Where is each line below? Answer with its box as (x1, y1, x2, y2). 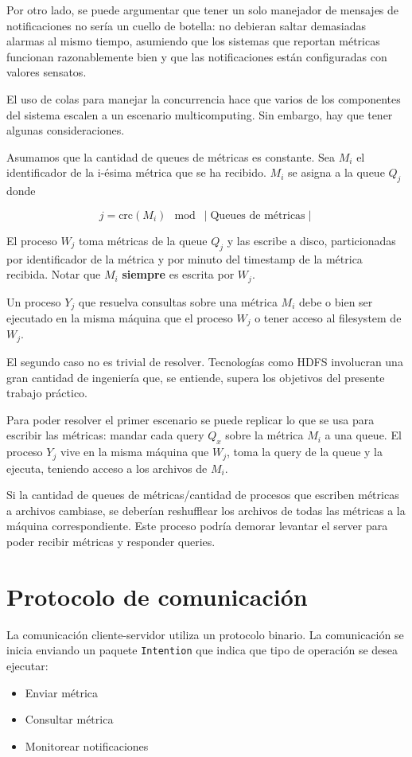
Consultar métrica (25, 711, 114, 728)
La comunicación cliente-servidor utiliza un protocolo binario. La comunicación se (6, 626, 404, 642)
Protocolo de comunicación (6, 579, 308, 612)
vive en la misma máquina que (60, 443, 209, 460)
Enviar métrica (25, 684, 99, 700)
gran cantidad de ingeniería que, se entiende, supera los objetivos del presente (6, 369, 385, 385)
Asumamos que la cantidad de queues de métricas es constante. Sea (6, 148, 336, 165)
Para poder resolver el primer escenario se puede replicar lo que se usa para (6, 411, 375, 427)
